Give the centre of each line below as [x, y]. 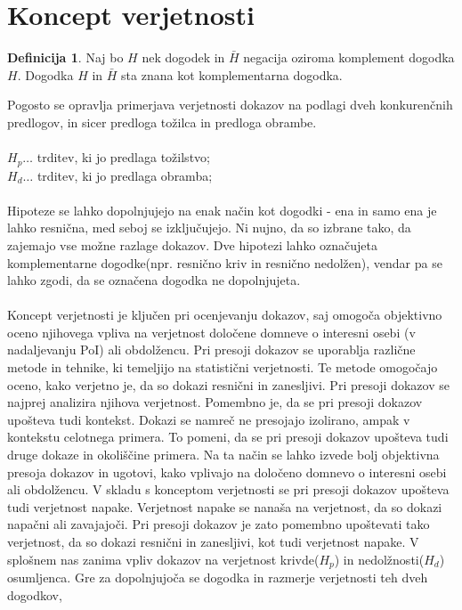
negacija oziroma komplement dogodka [349, 57]
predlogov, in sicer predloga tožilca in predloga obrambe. [162, 122]
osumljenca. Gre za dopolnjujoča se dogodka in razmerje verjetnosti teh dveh [218, 577]
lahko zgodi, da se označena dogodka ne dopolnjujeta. [154, 280]
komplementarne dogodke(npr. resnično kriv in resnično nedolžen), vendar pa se [225, 262]
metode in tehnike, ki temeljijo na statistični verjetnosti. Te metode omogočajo [223, 367]
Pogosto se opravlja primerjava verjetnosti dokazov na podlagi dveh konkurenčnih [230, 105]
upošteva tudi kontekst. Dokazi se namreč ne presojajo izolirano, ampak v [209, 419]
